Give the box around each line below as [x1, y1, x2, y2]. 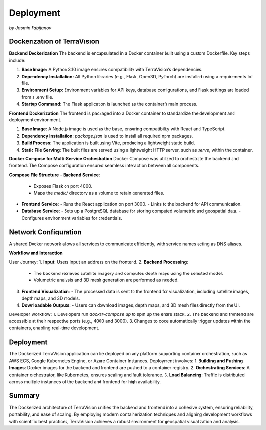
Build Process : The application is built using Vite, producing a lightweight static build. [21, 140, 195, 146]
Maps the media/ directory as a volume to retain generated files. [33, 190, 165, 196]
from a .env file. [21, 94, 54, 100]
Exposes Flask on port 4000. [33, 183, 93, 189]
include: [9, 57, 26, 63]
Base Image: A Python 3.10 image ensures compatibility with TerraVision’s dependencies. [21, 67, 203, 73]
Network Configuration [9, 228, 82, 236]
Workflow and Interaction [9, 250, 63, 256]
